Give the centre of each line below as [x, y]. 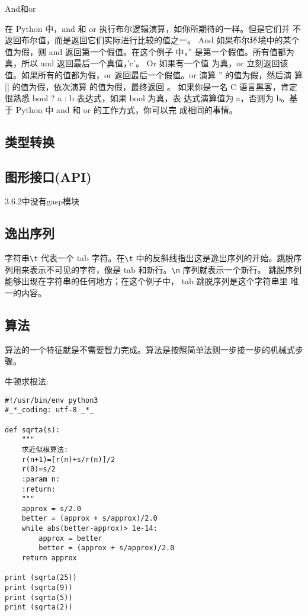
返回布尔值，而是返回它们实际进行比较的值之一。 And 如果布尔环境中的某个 [152, 40]
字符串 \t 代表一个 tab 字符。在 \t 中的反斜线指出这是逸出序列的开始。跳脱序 [153, 258]
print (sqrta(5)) [39, 597]
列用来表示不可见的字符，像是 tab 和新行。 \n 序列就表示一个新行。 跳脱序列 [153, 269]
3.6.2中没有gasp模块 [42, 201]
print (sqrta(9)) [39, 588]
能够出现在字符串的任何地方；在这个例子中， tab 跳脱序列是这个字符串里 [146, 281]
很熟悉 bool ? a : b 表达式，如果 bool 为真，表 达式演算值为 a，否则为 [139, 98]
